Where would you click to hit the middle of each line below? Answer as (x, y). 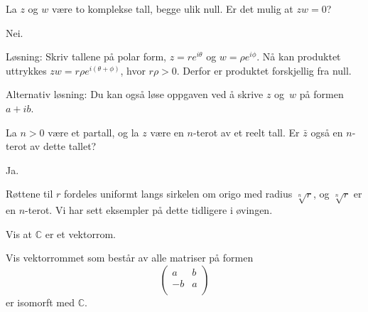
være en (167, 132)
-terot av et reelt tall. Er (246, 132)
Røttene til (29, 194)
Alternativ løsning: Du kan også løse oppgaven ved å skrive (135, 94)
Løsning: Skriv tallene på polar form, (86, 57)
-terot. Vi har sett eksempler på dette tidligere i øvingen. (149, 210)
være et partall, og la (93, 132)
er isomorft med (40, 302)
